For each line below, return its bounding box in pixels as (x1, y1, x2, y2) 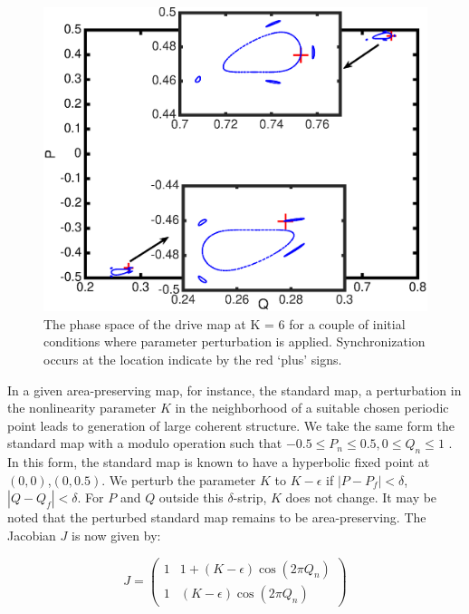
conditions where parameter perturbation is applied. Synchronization (43, 332, 426, 351)
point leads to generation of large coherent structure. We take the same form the (7, 415, 455, 434)
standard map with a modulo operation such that (7, 434, 282, 453)
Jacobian (7, 526, 56, 545)
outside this (158, 488, 224, 507)
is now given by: (71, 526, 161, 545)
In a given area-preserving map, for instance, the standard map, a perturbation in (7, 380, 462, 399)
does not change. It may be (285, 488, 437, 507)
